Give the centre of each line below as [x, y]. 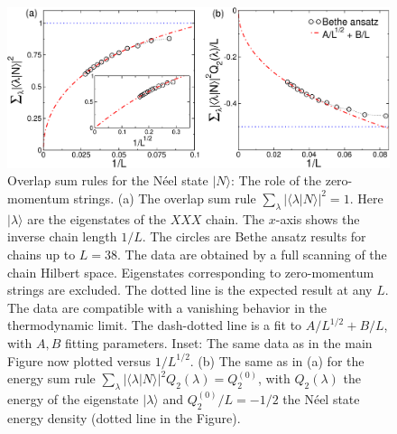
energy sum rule [51, 378]
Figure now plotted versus [79, 360]
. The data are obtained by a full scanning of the [252, 254]
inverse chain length [62, 236]
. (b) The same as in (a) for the [277, 360]
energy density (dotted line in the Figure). [124, 417]
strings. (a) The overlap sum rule [165, 198]
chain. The [235, 218]
